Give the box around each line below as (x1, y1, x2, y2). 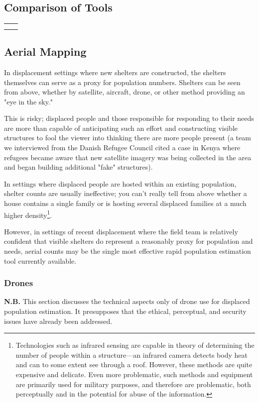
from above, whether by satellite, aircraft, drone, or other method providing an (4, 87, 245, 97)
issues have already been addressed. (4, 315, 113, 326)
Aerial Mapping (4, 44, 87, 59)
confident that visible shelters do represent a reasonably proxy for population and (4, 236, 253, 246)
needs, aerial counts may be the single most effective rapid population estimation (4, 246, 251, 256)
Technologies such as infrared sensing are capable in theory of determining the (15, 340, 255, 350)
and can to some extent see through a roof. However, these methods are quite (15, 359, 253, 370)
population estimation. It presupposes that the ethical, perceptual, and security (4, 306, 247, 316)
